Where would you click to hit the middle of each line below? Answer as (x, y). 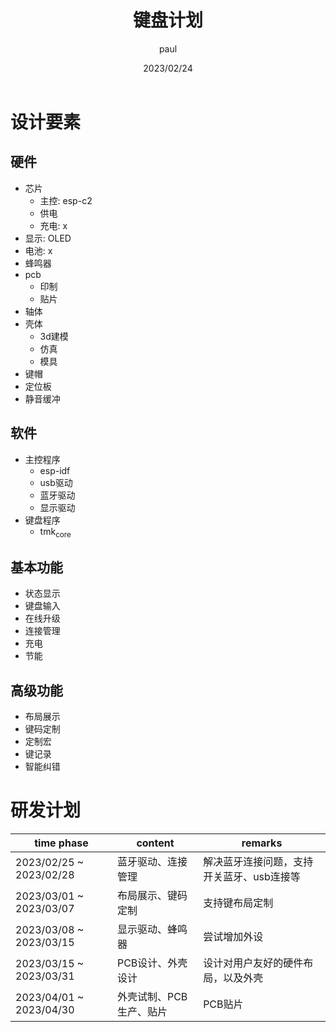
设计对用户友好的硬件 (253, 963)
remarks (262, 843)
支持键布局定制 (238, 903)
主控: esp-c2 (66, 200)
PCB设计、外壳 (152, 963)
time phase (61, 843)
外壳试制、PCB (152, 996)
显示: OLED (48, 238)
